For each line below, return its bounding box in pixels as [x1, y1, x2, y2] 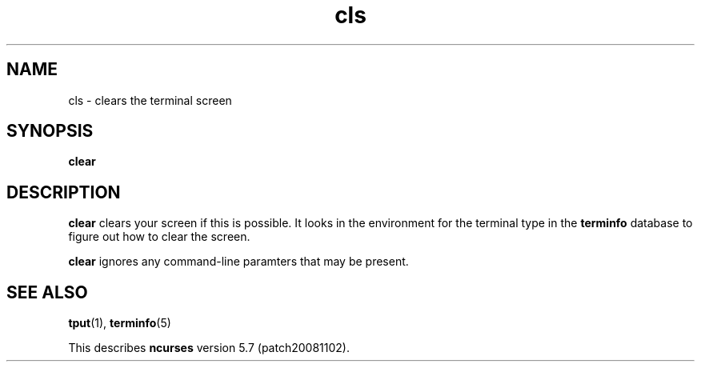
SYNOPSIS [6, 121, 94, 142]
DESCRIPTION [6, 182, 121, 202]
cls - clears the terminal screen [68, 93, 232, 107]
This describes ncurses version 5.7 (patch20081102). [68, 341, 350, 355]
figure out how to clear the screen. [68, 230, 250, 244]
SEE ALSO [6, 282, 88, 302]
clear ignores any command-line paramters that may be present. [68, 254, 409, 269]
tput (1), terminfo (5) [68, 316, 171, 330]
